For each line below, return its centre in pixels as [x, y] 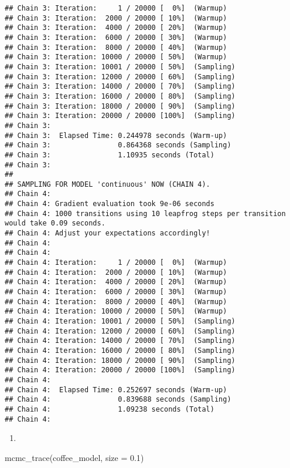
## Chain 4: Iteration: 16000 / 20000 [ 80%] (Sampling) [120, 350]
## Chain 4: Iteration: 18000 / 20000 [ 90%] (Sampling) [120, 360]
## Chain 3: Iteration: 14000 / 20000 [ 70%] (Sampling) [120, 87]
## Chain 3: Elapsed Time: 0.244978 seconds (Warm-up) [116, 135]
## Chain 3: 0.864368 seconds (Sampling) [118, 145]
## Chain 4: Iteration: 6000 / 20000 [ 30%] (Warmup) [116, 292]
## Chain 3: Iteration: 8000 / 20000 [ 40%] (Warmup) [116, 47]
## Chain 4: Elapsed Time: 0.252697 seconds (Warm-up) [116, 390]
